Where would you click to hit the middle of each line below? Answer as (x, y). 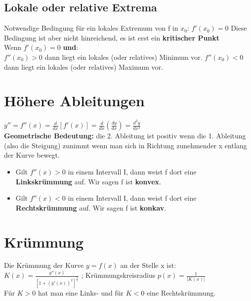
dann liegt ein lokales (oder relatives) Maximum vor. (84, 66)
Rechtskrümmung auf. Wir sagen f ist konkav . (91, 207)
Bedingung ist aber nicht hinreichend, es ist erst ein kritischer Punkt (112, 37)
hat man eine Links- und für (81, 293)
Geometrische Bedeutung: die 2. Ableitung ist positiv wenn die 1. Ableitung (125, 136)
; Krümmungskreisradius (118, 275)
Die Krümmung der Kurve (44, 265)
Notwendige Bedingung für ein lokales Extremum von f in (91, 28)
